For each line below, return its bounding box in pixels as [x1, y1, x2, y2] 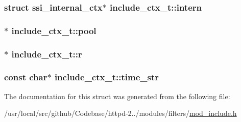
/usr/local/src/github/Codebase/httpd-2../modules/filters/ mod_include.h [4, 108, 237, 118]
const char [4, 71, 47, 83]
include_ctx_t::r [11, 47, 82, 60]
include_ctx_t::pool [11, 24, 97, 37]
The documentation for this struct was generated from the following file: [4, 90, 230, 101]
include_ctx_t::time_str [54, 71, 159, 83]
